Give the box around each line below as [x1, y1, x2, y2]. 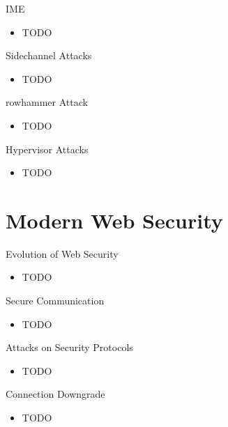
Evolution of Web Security [6, 246, 119, 261]
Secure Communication [6, 293, 105, 308]
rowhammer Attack [6, 95, 88, 109]
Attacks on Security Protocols [6, 340, 133, 355]
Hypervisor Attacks [6, 141, 89, 156]
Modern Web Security [6, 205, 223, 234]
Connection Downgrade [6, 387, 105, 401]
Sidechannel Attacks [6, 48, 92, 63]
